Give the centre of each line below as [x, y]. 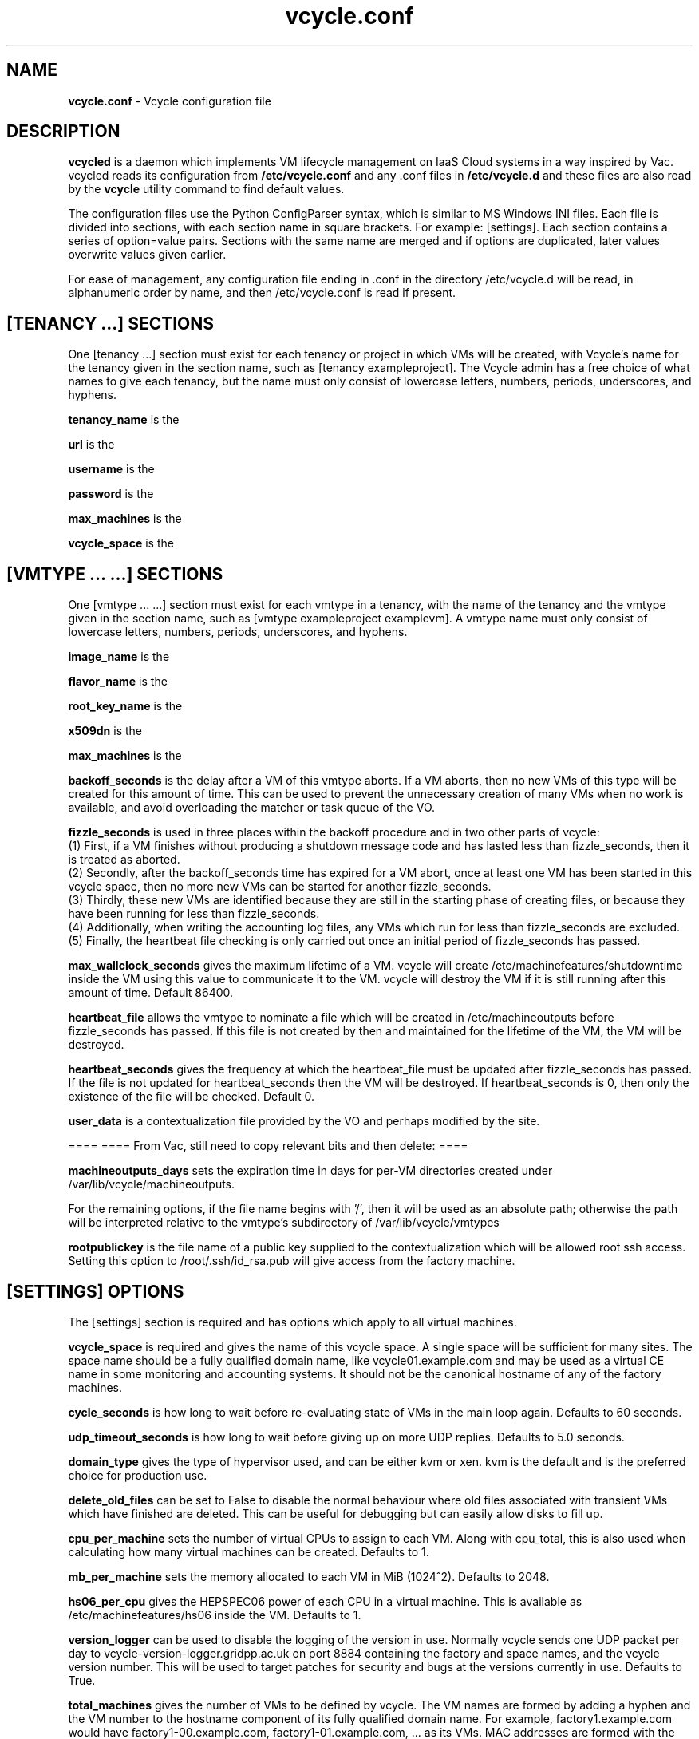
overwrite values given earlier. [147, 255]
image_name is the [119, 657]
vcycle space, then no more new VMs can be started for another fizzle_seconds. [280, 887]
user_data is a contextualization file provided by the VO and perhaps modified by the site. [304, 1121]
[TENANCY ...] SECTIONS [111, 323]
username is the [111, 469]
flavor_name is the [118, 682]
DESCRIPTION [63, 132]
